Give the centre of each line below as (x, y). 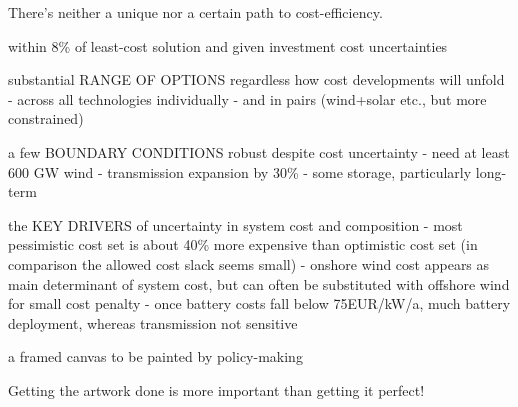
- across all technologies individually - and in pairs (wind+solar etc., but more (247, 98)
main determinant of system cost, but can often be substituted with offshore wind (259, 283)
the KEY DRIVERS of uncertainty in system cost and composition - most (235, 224)
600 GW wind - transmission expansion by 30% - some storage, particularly (240, 171)
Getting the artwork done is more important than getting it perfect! (216, 389)
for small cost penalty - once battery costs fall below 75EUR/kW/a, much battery (259, 303)
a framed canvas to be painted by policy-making (155, 356)
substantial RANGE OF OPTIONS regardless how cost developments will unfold (256, 79)
